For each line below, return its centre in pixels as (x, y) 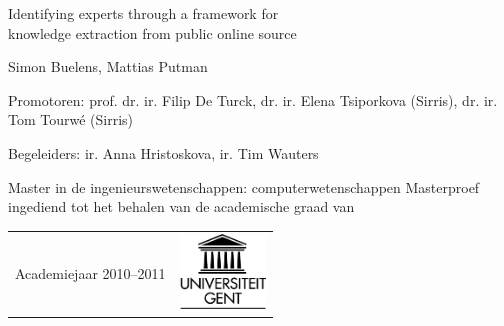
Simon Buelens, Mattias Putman (108, 66)
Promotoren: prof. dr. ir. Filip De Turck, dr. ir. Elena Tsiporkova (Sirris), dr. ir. (253, 99)
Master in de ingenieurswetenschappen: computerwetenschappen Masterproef (244, 186)
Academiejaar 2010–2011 (90, 272)
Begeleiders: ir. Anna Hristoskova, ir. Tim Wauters (163, 152)
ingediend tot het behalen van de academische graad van (181, 206)
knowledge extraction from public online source (152, 32)
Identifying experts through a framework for (143, 13)
